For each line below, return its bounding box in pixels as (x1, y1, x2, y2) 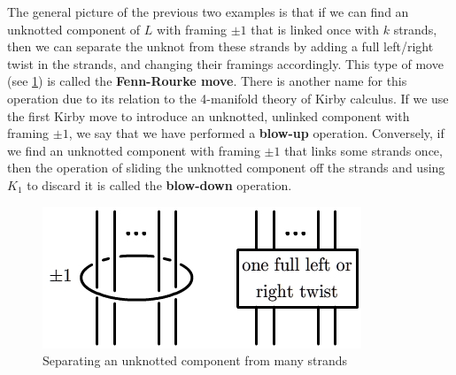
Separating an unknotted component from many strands (43, 351, 348, 370)
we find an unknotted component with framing (7, 141, 260, 159)
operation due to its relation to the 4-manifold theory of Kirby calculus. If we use (7, 88, 449, 107)
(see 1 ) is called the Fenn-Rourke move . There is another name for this (7, 72, 407, 90)
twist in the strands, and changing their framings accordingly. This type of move (7, 54, 444, 73)
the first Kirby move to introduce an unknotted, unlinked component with (7, 106, 410, 125)
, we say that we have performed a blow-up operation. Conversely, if (68, 124, 444, 142)
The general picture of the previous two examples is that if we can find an (7, 3, 409, 20)
